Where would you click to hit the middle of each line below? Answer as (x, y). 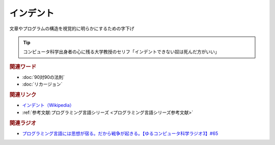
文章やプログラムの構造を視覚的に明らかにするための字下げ (72, 28)
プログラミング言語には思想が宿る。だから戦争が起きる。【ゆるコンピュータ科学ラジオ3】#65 (120, 133)
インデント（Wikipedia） (48, 105)
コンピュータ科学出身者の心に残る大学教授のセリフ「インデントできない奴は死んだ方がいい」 (121, 52)
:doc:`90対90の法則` (44, 77)
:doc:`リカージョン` (42, 84)
